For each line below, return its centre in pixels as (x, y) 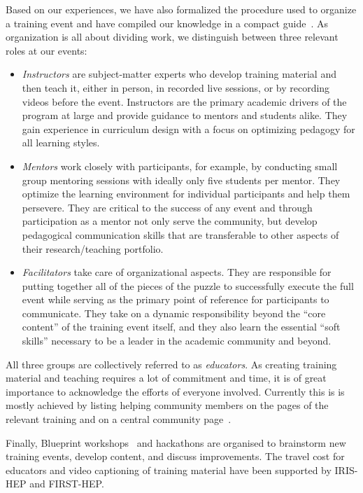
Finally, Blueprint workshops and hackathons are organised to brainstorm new (176, 442)
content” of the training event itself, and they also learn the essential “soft (181, 327)
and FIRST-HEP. (67, 484)
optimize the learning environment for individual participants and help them (186, 194)
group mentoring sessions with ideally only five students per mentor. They (181, 180)
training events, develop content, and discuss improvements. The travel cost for (175, 456)
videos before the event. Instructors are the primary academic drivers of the (184, 101)
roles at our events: (47, 50)
